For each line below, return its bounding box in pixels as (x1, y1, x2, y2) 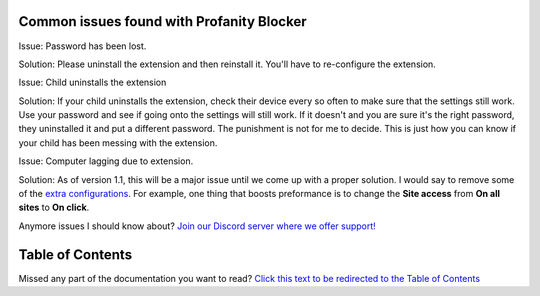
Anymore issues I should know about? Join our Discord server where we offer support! (18, 220, 377, 232)
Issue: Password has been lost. (18, 40, 147, 52)
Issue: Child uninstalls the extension (18, 76, 167, 89)
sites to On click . (18, 201, 90, 214)
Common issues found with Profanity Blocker (18, 13, 307, 30)
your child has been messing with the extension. (18, 136, 218, 149)
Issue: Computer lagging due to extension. (18, 155, 194, 167)
